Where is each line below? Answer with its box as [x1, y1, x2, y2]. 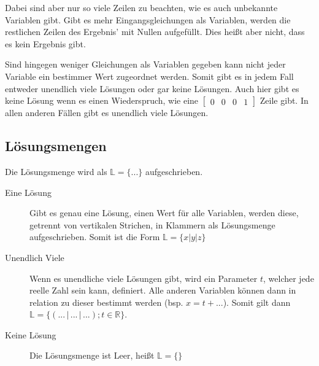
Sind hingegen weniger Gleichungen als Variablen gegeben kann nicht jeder [5, 58, 286, 71]
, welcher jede [263, 271, 314, 284]
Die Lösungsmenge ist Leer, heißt [29, 349, 155, 362]
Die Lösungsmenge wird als [5, 165, 107, 177]
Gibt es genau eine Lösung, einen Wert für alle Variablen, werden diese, [29, 206, 299, 219]
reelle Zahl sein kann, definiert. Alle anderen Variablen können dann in [29, 284, 296, 297]
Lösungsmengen [5, 136, 107, 155]
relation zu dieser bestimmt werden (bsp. [29, 295, 183, 308]
